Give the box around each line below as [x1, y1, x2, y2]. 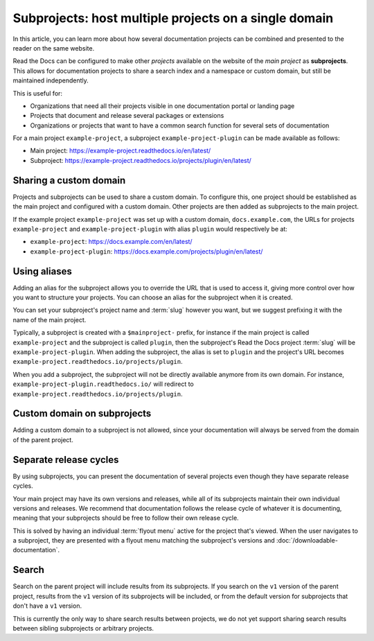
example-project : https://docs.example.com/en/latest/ [30, 238, 193, 246]
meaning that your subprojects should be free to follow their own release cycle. [12, 513, 239, 523]
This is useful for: [12, 89, 62, 97]
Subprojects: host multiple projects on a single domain [12, 10, 334, 26]
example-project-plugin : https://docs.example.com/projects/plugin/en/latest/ [30, 247, 263, 256]
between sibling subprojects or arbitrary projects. [12, 624, 154, 632]
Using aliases [12, 265, 72, 277]
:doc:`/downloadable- [276, 536, 339, 545]
